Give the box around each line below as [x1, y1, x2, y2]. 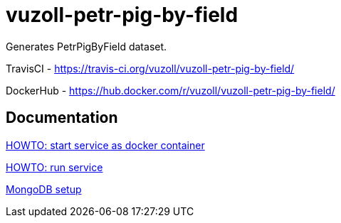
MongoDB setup [6, 183, 82, 195]
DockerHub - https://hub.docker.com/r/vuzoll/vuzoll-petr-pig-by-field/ [6, 84, 335, 97]
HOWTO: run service [6, 161, 103, 173]
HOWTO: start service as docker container [6, 138, 205, 151]
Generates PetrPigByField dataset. [6, 40, 167, 53]
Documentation [6, 109, 118, 127]
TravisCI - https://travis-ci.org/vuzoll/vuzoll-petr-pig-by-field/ [6, 62, 295, 75]
